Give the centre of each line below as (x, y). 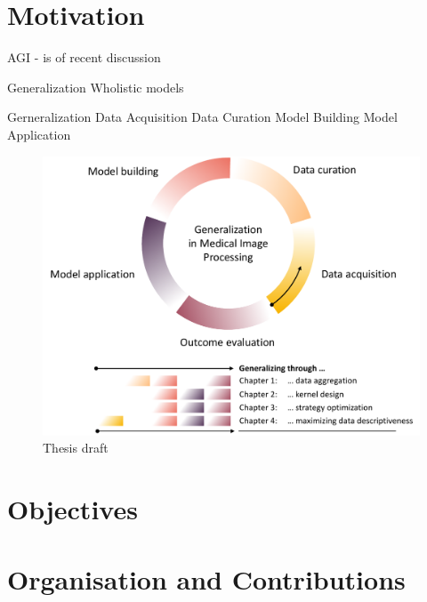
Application (39, 134)
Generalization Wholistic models (96, 87)
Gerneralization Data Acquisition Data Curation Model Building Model (202, 117)
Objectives (73, 509)
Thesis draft (76, 448)
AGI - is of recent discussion (84, 57)
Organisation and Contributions (206, 578)
